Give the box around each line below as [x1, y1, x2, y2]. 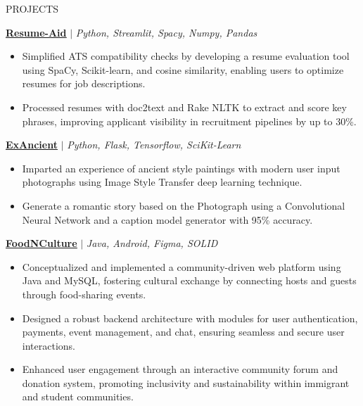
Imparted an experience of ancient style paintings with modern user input [22, 160, 340, 175]
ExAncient [6, 137, 58, 152]
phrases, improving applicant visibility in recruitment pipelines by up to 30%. [22, 113, 357, 128]
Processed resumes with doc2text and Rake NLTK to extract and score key [22, 99, 347, 114]
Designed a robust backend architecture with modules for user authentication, [22, 310, 358, 325]
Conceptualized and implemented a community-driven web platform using [22, 259, 341, 274]
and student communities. [22, 389, 134, 404]
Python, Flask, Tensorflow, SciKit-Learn [67, 137, 241, 152]
